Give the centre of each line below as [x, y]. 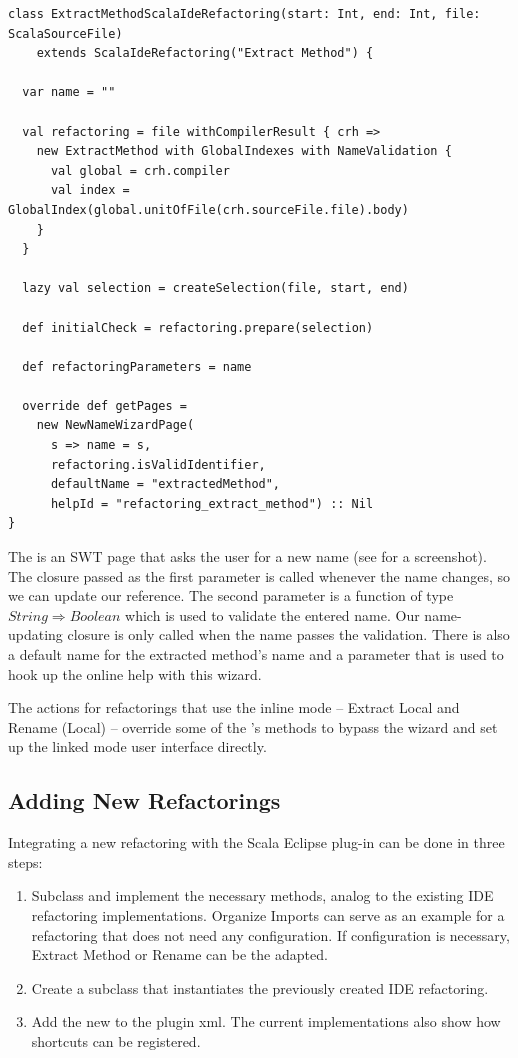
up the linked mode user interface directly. [137, 746]
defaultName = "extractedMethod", [165, 484]
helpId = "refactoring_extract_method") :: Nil [212, 503]
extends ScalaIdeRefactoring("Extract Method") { [205, 53]
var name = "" [69, 92]
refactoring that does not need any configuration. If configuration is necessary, [270, 934]
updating [35, 634]
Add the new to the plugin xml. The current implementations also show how [266, 1021]
